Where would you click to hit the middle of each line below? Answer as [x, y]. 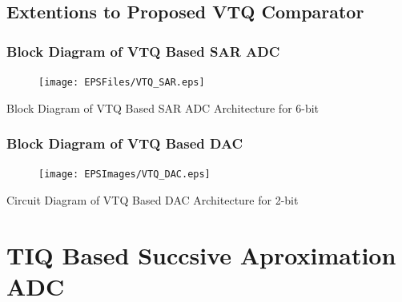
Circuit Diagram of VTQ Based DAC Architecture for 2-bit [153, 200]
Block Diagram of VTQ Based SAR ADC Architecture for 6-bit [163, 107]
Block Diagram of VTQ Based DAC [125, 143]
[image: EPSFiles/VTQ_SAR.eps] [122, 82]
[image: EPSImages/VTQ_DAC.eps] [125, 175]
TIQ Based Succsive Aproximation [201, 254]
